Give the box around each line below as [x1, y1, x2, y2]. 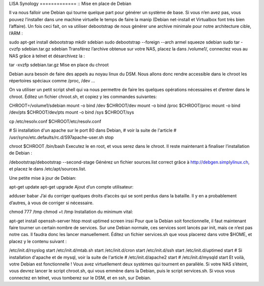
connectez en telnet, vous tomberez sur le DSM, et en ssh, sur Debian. [9, 275, 152, 281]
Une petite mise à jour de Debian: [9, 175, 77, 181]
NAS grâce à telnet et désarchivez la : [9, 53, 85, 59]
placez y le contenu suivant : [9, 238, 67, 244]
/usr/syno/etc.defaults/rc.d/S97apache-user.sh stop [9, 134, 114, 140]
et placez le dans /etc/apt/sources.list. [9, 166, 87, 172]
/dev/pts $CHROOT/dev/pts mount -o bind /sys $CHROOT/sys [9, 109, 134, 115]
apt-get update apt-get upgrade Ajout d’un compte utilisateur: [9, 184, 134, 190]
